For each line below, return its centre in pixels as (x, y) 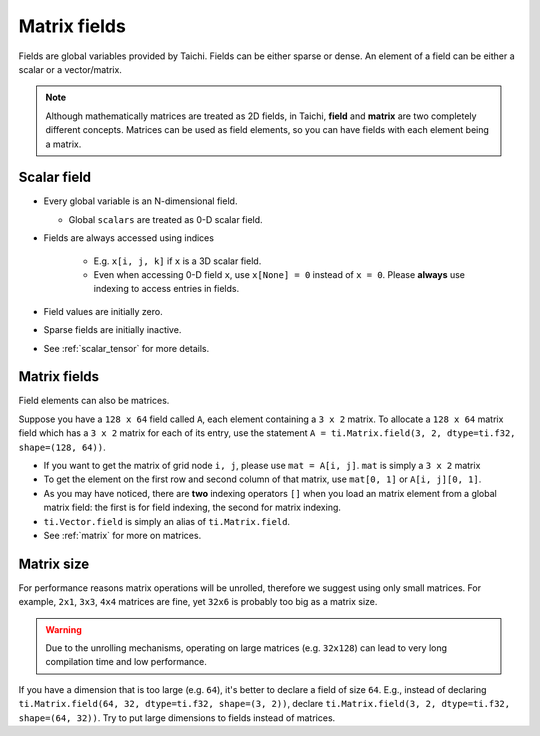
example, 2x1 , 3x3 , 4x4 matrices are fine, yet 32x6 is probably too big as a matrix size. (198, 602)
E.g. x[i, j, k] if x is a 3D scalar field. (177, 261)
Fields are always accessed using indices (129, 238)
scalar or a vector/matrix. (70, 69)
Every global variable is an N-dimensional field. (140, 201)
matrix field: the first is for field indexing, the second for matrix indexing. (192, 507)
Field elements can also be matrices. (94, 401)
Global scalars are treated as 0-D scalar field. (166, 219)
